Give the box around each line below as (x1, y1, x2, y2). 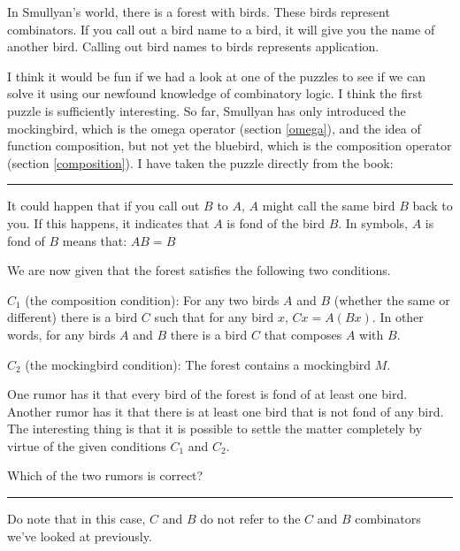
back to (412, 196, 453, 215)
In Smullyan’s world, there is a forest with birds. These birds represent (7, 3, 390, 20)
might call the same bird (262, 196, 395, 215)
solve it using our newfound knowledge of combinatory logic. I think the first (7, 84, 423, 103)
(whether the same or (333, 290, 450, 309)
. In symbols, (338, 213, 408, 232)
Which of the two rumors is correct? (7, 466, 203, 485)
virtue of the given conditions (7, 436, 166, 455)
